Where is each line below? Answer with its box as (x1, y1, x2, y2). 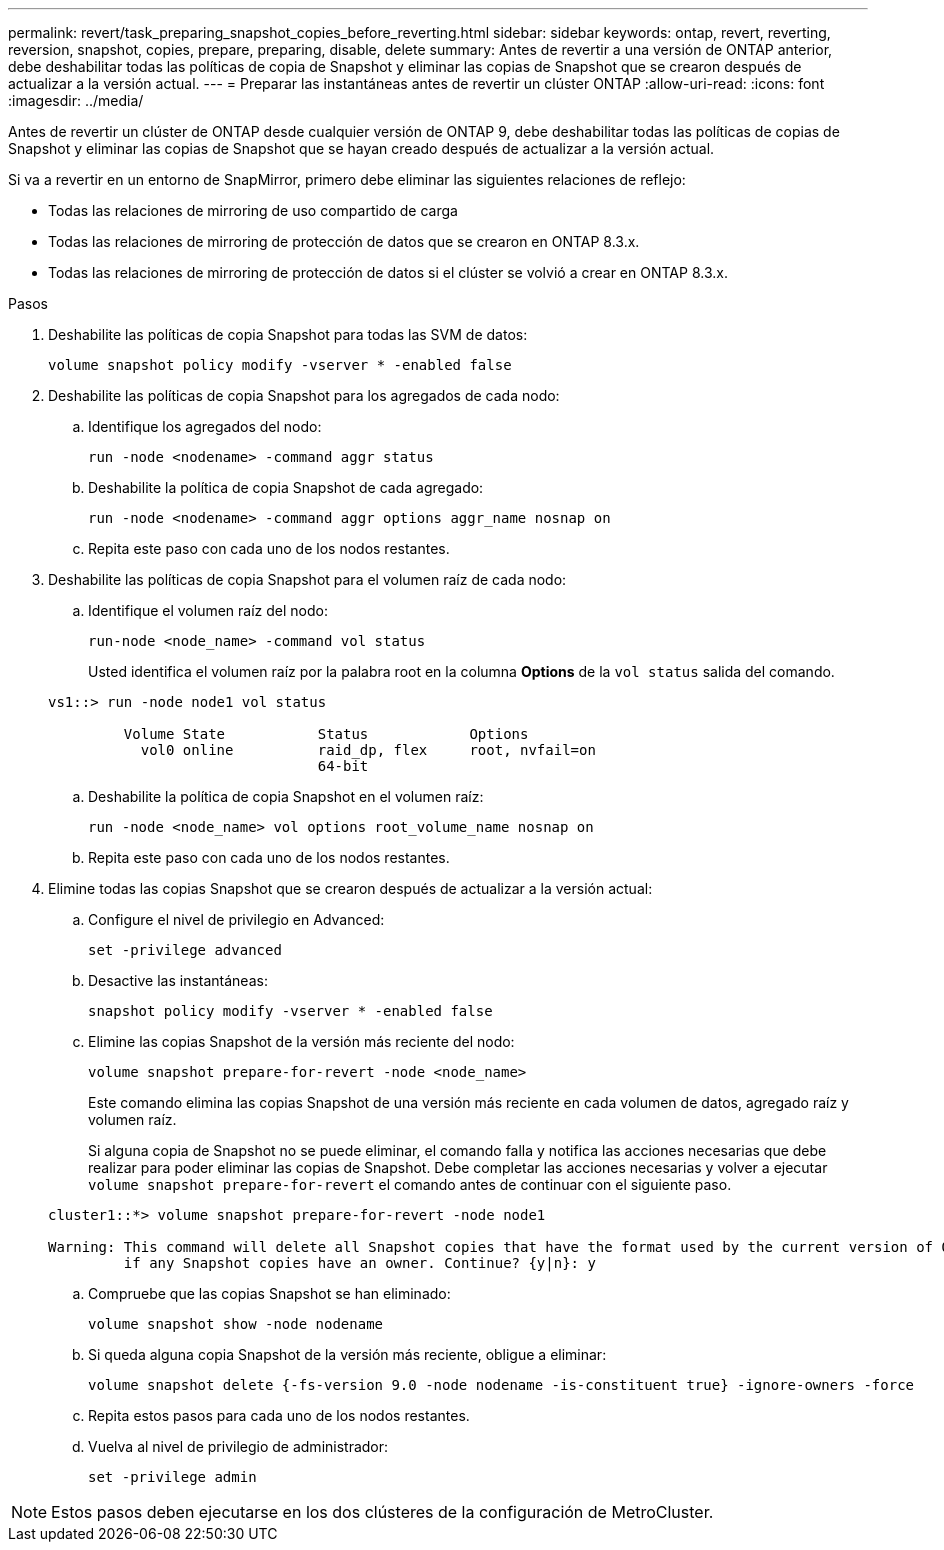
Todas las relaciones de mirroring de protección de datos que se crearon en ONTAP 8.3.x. (48, 233, 640, 250)
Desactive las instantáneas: (88, 972, 268, 989)
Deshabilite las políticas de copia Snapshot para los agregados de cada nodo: (48, 387, 560, 404)
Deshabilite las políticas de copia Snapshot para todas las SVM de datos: (48, 326, 528, 343)
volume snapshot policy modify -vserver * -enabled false (48, 357, 512, 373)
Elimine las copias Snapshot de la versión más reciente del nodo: (88, 1033, 515, 1050)
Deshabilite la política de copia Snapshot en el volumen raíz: (88, 788, 484, 805)
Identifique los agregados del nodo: (88, 418, 322, 435)
